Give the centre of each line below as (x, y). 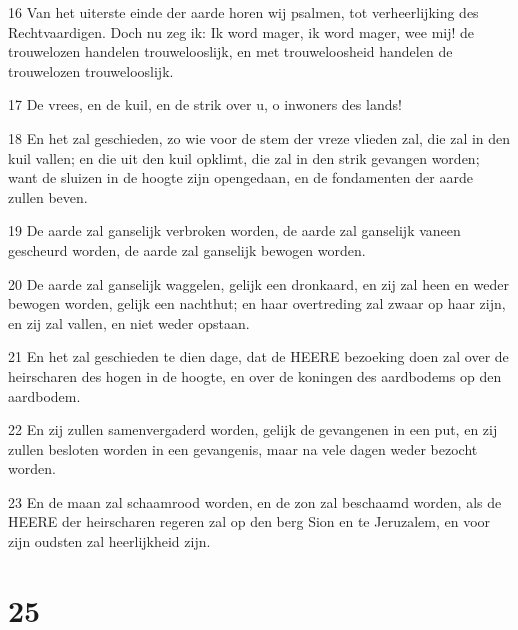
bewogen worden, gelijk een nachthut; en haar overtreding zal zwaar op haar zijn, (257, 303)
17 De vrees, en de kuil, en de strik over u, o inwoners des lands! (205, 104)
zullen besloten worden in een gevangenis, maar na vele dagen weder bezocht (243, 448)
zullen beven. (48, 196)
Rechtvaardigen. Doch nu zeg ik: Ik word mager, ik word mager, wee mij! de (241, 31)
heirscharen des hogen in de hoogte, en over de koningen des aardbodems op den (255, 375)
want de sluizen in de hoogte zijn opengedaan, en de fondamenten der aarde (240, 177)
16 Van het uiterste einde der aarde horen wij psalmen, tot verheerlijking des (243, 12)
